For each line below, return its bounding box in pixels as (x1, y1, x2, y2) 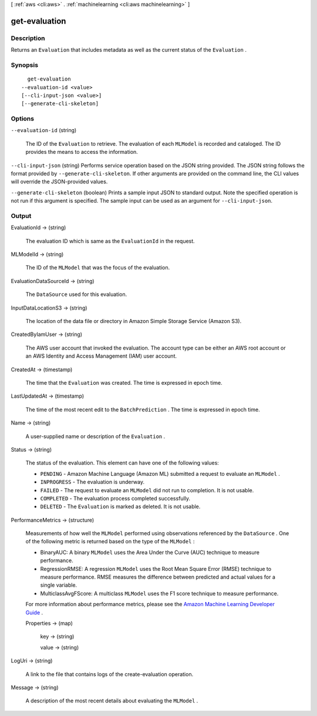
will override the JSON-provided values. (11, 178, 108, 185)
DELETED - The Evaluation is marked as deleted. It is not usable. (40, 503, 201, 510)
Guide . (25, 609, 43, 616)
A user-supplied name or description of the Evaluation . (25, 432, 166, 440)
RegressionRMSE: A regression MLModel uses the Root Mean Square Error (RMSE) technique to (40, 565, 272, 572)
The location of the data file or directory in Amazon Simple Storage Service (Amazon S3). (25, 318, 242, 325)
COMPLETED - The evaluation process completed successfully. (40, 495, 191, 502)
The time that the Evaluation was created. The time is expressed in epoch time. (25, 379, 222, 386)
